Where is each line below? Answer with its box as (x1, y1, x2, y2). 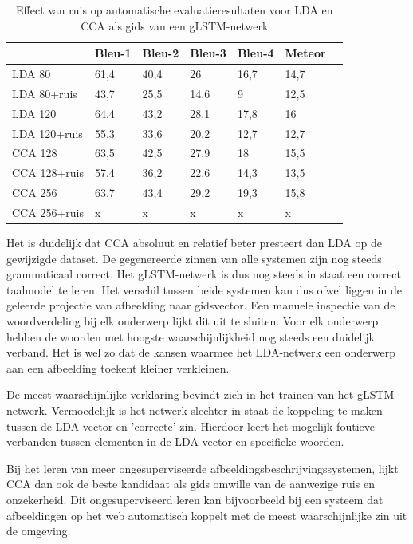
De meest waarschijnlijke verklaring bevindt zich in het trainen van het (6, 386, 354, 403)
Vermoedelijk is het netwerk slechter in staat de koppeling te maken (51, 401, 383, 418)
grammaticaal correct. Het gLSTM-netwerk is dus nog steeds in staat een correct (6, 266, 402, 282)
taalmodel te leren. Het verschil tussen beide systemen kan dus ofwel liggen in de (6, 281, 402, 298)
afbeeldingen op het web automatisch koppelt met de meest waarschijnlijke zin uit (6, 507, 407, 523)
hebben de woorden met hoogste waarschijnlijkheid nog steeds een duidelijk (6, 328, 376, 345)
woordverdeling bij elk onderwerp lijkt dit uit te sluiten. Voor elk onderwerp (6, 313, 379, 329)
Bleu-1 (94, 45, 132, 61)
